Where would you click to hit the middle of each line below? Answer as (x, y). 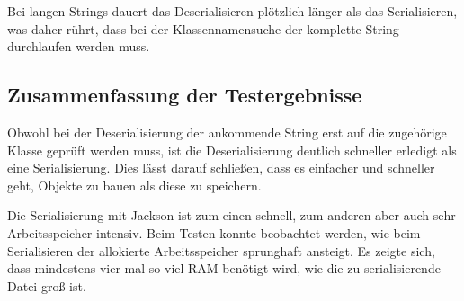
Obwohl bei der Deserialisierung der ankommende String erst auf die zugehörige (227, 132)
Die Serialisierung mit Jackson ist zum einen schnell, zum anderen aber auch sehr (232, 215)
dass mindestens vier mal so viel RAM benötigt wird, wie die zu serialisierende (224, 268)
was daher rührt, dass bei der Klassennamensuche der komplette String (203, 28)
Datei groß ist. (47, 285)
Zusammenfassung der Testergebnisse (185, 95)
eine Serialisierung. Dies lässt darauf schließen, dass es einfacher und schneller (221, 168)
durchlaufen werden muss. (79, 46)
